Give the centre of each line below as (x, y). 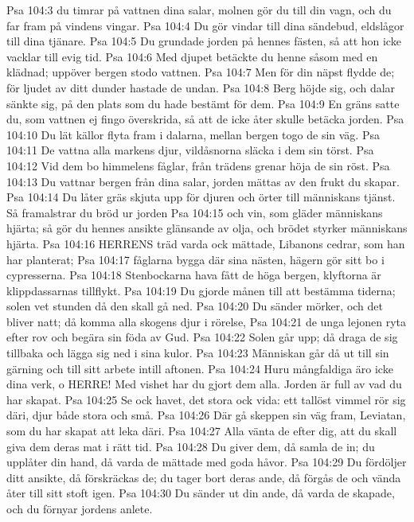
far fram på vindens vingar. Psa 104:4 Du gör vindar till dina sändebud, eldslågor (205, 25)
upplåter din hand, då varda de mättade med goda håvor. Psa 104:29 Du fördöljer (207, 462)
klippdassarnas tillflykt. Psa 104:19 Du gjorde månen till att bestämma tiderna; (201, 290)
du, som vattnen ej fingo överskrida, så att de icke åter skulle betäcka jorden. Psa (205, 119)
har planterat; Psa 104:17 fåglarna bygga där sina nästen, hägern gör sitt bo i (195, 259)
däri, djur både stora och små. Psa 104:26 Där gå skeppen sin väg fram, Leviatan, (206, 415)
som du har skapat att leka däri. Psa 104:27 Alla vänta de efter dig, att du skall (202, 431)
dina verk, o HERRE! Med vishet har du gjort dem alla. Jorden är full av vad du (204, 384)
